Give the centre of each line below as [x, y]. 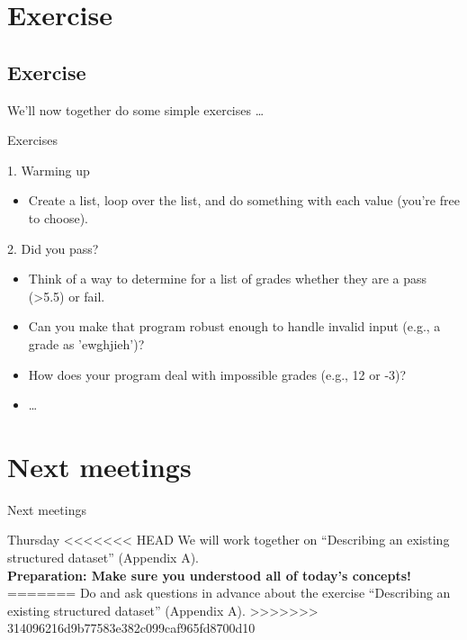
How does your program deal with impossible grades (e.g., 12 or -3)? [217, 374]
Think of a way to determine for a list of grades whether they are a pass [228, 279]
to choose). [58, 217]
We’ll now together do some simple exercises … [136, 109]
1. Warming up [49, 170]
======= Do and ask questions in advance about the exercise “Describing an [229, 593]
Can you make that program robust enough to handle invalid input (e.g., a [234, 326]
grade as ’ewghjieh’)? [86, 343]
